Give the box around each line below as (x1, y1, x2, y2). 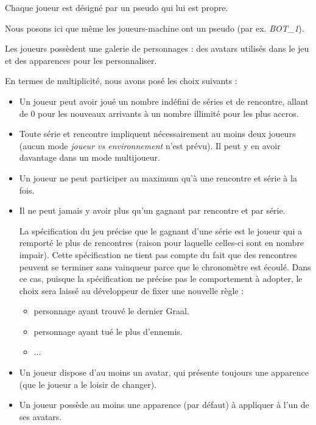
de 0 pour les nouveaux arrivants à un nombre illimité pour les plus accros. (19, 107, 299, 119)
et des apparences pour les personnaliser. (5, 54, 157, 66)
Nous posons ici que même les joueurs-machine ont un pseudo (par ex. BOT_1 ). (5, 21, 304, 34)
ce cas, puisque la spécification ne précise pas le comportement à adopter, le (19, 272, 303, 285)
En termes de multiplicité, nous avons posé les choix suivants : (5, 74, 237, 87)
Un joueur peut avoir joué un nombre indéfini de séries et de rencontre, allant (19, 94, 309, 107)
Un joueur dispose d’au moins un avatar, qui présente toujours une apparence (19, 366, 309, 379)
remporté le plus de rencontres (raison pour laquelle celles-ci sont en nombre (19, 236, 304, 249)
